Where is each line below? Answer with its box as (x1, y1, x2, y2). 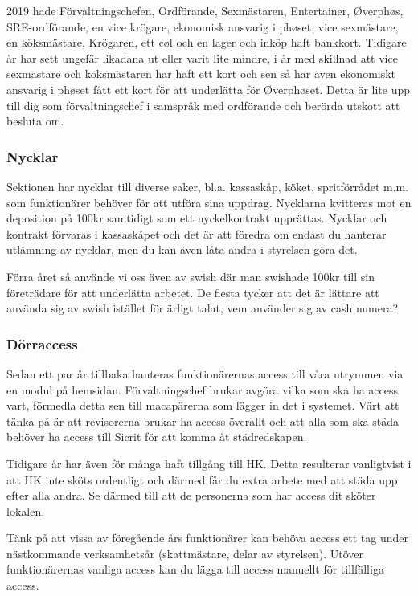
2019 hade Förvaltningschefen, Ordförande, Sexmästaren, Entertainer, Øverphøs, (6, 2, 404, 18)
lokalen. (6, 502, 45, 519)
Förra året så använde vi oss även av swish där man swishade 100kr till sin (6, 267, 375, 284)
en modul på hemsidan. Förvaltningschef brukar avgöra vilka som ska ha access (6, 381, 399, 398)
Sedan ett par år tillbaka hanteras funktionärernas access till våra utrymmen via (6, 365, 404, 382)
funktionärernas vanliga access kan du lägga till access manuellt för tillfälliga (6, 561, 384, 578)
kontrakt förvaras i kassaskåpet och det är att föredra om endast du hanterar (6, 225, 387, 242)
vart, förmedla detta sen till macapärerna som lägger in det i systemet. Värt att (6, 397, 400, 414)
